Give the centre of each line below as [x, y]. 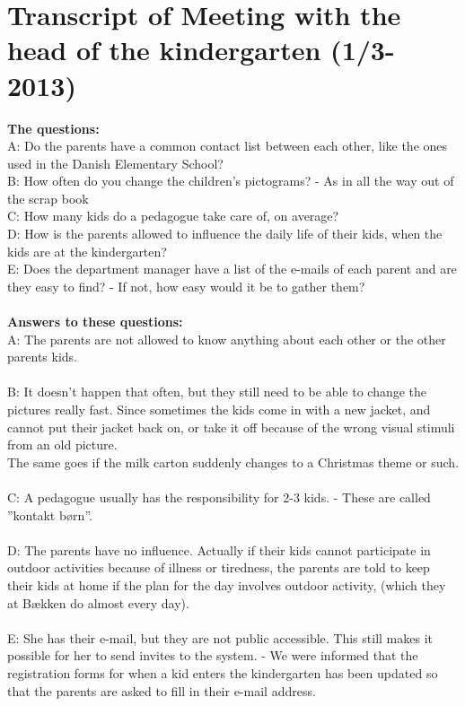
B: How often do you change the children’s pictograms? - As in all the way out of [231, 181]
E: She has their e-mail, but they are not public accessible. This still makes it [220, 637]
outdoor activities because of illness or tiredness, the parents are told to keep [219, 567]
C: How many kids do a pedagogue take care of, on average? [173, 216]
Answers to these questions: [95, 322]
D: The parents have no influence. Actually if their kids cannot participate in [219, 549]
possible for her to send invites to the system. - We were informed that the [213, 655]
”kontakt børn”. [50, 514]
